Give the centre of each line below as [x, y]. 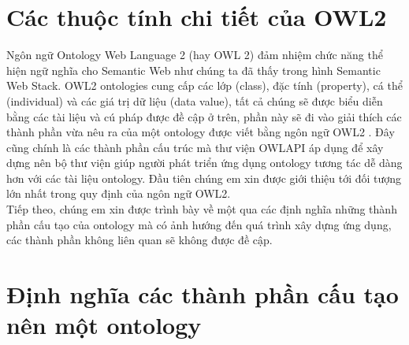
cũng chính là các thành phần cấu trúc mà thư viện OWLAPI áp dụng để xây [195, 147]
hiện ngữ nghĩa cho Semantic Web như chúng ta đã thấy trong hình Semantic [193, 70]
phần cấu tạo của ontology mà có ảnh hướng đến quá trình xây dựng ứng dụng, [199, 224]
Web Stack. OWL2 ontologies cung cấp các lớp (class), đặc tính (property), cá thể [204, 85]
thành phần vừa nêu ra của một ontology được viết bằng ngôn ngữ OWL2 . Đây [201, 132]
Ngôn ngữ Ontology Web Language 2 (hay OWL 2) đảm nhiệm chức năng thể [195, 55]
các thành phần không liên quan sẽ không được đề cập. [139, 240]
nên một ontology [104, 325]
